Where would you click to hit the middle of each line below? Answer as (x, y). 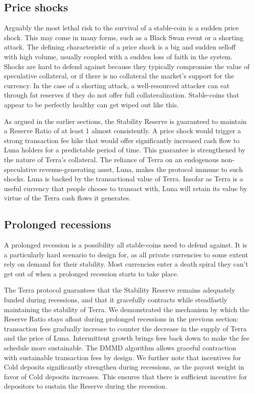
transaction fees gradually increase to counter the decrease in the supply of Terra (126, 328)
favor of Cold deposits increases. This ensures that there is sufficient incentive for (126, 376)
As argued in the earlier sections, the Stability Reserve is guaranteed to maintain (125, 121)
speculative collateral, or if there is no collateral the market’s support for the (119, 76)
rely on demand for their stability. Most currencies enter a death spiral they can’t (126, 264)
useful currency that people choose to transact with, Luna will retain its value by (126, 188)
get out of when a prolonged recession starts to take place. (91, 273)
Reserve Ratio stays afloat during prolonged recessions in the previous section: (121, 319)
